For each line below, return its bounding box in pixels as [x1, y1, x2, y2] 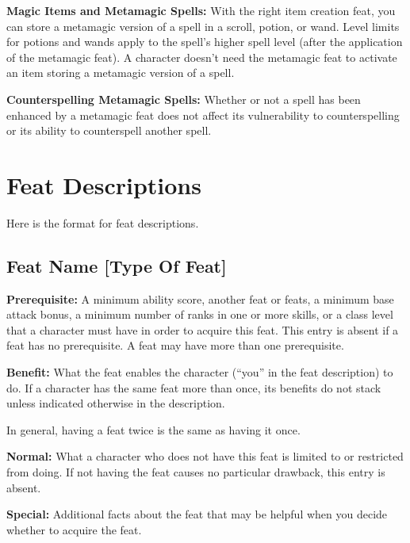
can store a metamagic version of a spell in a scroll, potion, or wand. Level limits [6, 17, 400, 34]
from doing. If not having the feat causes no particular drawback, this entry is [6, 464, 385, 480]
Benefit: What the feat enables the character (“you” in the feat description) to [6, 364, 393, 380]
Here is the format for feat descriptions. [6, 214, 199, 231]
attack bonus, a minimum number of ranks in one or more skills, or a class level [6, 306, 393, 323]
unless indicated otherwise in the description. [6, 395, 225, 411]
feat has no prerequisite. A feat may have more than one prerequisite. [6, 337, 344, 354]
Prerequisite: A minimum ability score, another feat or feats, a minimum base [6, 290, 394, 307]
